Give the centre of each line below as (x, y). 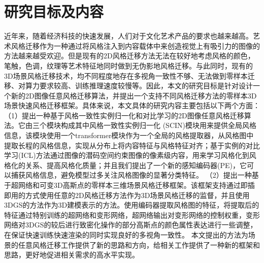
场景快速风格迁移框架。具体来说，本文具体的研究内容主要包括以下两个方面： (132, 105)
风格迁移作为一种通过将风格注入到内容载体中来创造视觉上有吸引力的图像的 (135, 45)
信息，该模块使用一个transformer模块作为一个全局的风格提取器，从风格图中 (129, 135)
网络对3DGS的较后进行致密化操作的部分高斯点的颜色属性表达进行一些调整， (131, 225)
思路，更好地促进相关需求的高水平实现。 (72, 255)
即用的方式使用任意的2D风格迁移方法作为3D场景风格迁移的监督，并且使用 (127, 195)
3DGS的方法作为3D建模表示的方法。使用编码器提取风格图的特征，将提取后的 (132, 205)
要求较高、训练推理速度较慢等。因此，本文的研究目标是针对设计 (146, 86)
